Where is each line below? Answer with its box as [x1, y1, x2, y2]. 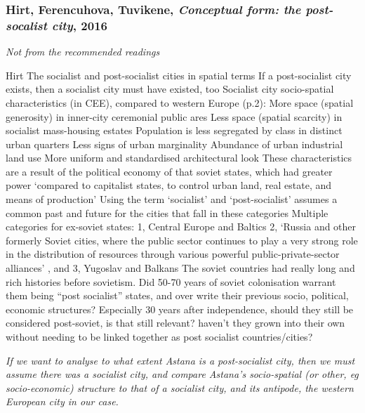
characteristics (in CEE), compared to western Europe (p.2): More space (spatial [6, 95, 354, 110]
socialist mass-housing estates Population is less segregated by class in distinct [6, 123, 343, 138]
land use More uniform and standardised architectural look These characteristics [6, 150, 352, 165]
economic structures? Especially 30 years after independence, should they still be [6, 301, 354, 316]
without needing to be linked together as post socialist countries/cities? [6, 329, 313, 344]
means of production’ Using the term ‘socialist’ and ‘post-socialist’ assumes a [6, 192, 338, 206]
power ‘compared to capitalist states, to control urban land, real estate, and [6, 178, 332, 192]
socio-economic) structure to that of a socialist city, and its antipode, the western [6, 380, 354, 395]
